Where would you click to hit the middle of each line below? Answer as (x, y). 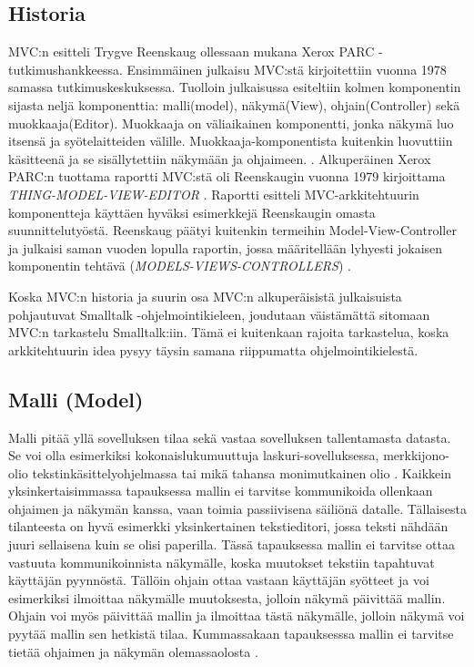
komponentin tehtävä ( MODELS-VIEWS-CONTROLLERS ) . (180, 266)
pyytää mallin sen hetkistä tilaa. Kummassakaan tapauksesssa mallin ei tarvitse (231, 634)
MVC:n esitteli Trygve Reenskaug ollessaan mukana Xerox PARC (192, 51)
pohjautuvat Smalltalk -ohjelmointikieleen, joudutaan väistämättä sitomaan (219, 314)
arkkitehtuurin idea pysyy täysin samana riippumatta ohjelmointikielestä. (213, 349)
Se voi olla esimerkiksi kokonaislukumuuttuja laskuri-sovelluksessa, (194, 455)
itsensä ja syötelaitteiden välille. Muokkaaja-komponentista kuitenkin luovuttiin (231, 141)
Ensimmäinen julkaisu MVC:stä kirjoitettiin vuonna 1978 (287, 69)
